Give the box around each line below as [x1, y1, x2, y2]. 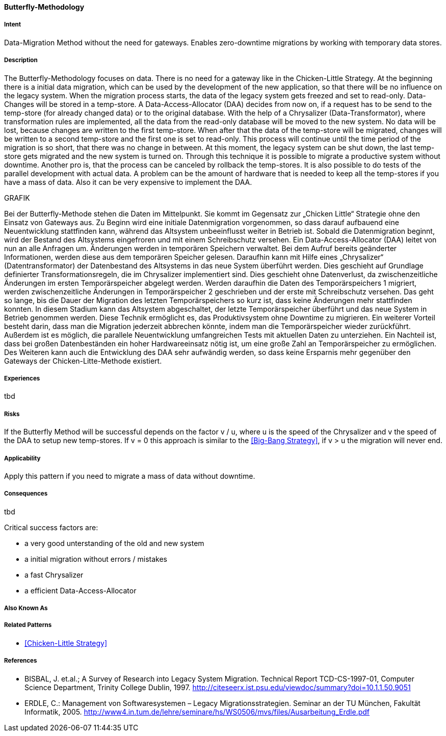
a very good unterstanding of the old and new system [24, 538, 204, 548]
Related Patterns [4, 621, 52, 629]
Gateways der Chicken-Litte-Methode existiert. [4, 356, 162, 365]
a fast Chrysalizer [24, 570, 84, 579]
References [4, 657, 37, 665]
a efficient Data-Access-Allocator [24, 586, 137, 595]
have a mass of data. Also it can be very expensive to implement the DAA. [4, 177, 252, 186]
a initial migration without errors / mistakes [24, 554, 167, 563]
